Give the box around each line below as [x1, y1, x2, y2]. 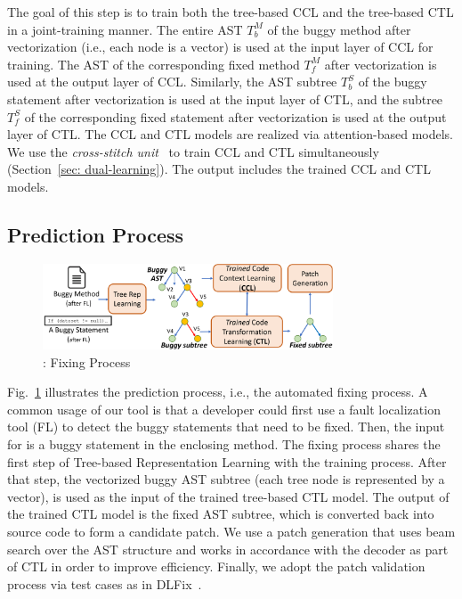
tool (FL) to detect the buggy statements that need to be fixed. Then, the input [7, 417, 445, 436]
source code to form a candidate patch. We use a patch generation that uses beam [7, 521, 456, 540]
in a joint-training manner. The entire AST [7, 20, 243, 38]
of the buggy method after [267, 20, 411, 38]
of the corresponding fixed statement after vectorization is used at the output [24, 107, 447, 126]
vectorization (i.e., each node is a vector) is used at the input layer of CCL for [7, 37, 434, 56]
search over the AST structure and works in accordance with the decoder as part [7, 539, 449, 558]
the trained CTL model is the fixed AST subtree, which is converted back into [7, 505, 434, 523]
